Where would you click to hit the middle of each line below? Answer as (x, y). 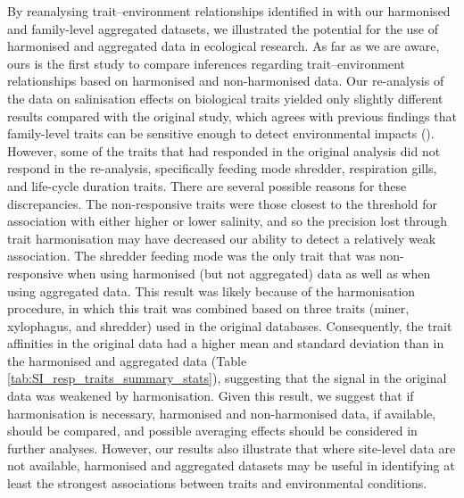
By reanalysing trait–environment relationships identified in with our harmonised (229, 11)
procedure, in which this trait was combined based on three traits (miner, (208, 308)
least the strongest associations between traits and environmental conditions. (217, 483)
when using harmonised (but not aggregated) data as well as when (249, 273)
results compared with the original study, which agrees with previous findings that (232, 116)
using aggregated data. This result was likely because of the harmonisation (211, 290)
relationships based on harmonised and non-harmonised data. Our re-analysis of (226, 81)
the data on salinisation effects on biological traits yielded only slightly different (225, 98)
